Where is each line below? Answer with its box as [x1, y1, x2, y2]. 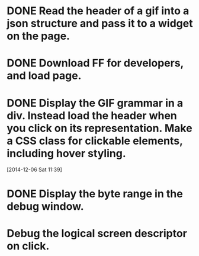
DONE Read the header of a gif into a [7, 4, 190, 18]
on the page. [7, 30, 70, 43]
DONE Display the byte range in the [7, 187, 183, 200]
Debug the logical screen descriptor [7, 226, 187, 240]
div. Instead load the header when [7, 108, 177, 122]
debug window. [7, 200, 85, 213]
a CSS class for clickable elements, [7, 134, 183, 148]
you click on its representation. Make [7, 121, 192, 135]
